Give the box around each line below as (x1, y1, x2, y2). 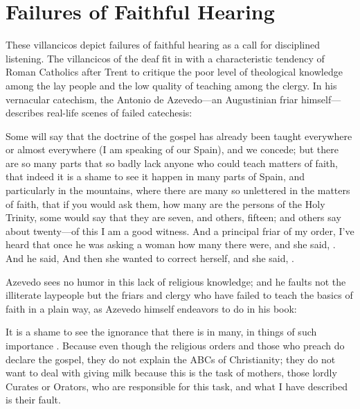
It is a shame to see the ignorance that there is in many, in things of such (6, 324, 317, 339)
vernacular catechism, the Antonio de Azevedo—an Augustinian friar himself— (6, 92, 341, 106)
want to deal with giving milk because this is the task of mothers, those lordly (6, 365, 337, 380)
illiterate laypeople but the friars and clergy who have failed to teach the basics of (6, 288, 353, 302)
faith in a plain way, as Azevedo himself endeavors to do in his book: (6, 301, 297, 315)
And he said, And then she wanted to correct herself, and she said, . (6, 251, 294, 266)
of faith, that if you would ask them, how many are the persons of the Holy (6, 196, 325, 211)
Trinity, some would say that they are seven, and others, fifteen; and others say (6, 210, 341, 225)
